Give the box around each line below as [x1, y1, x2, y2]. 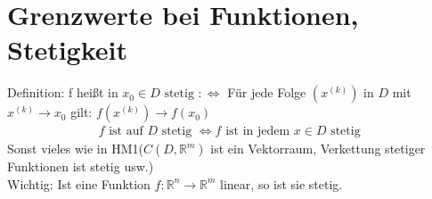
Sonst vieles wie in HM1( [7, 139, 143, 158]
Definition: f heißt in [7, 83, 118, 102]
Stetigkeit [7, 31, 128, 68]
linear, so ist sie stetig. [220, 174, 343, 193]
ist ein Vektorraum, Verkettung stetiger [210, 139, 426, 158]
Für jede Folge [227, 83, 306, 102]
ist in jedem [225, 125, 290, 138]
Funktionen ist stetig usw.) [7, 157, 154, 176]
